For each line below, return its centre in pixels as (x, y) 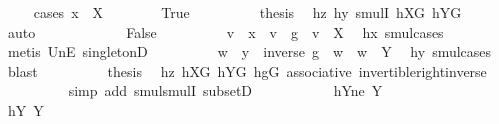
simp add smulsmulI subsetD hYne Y (225, 90)
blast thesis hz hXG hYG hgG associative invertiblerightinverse (247, 70)
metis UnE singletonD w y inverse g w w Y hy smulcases (249, 51)
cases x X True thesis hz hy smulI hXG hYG (247, 12)
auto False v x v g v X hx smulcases (225, 31)
